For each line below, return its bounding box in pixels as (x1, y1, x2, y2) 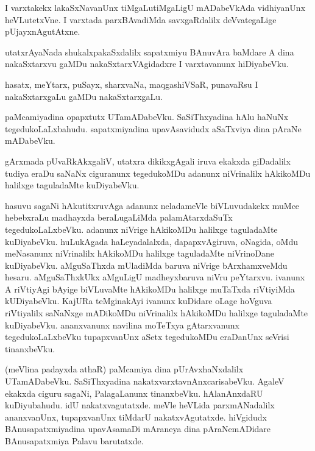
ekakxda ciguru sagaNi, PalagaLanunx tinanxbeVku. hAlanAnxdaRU (5, 386, 263, 399)
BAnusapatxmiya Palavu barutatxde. (5, 435, 144, 447)
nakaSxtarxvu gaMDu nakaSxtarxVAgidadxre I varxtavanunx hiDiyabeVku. (5, 57, 289, 70)
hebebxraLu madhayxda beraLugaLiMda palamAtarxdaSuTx (5, 211, 233, 224)
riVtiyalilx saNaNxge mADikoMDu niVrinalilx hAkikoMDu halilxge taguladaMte (5, 307, 308, 319)
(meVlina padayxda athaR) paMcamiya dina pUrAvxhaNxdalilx (5, 363, 244, 375)
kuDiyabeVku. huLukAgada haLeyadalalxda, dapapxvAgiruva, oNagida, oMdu (5, 235, 299, 247)
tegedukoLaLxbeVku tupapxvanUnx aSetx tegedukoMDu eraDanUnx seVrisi (5, 330, 289, 343)
